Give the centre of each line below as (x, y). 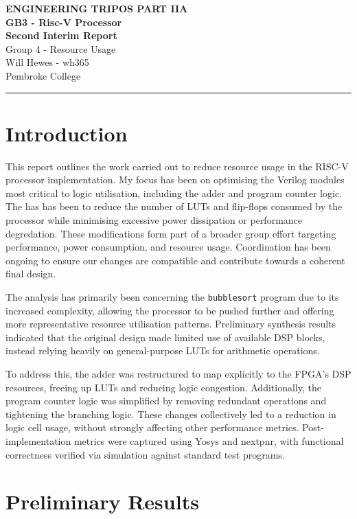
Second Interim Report (61, 35)
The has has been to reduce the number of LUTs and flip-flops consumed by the (174, 206)
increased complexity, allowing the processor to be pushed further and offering (170, 310)
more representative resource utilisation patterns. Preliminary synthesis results (171, 324)
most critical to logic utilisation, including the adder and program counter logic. (174, 193)
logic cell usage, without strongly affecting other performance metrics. (152, 427)
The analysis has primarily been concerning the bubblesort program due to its (172, 297)
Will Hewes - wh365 (47, 62)
